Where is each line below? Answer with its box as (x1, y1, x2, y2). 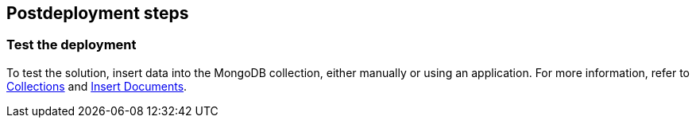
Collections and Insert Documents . (6, 79, 188, 93)
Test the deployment (6, 37, 137, 53)
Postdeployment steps (6, 3, 189, 23)
